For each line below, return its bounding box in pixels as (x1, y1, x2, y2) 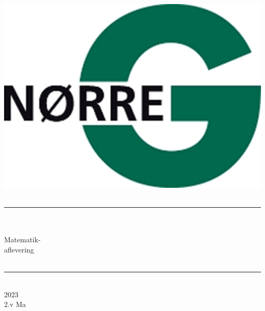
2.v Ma (4, 299, 26, 309)
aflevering (4, 244, 34, 255)
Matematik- (4, 234, 41, 245)
